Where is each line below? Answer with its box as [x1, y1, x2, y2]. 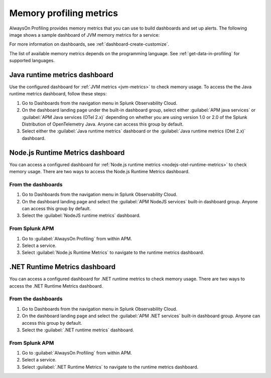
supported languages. [9, 58, 55, 64]
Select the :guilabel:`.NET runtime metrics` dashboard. [22, 327, 134, 333]
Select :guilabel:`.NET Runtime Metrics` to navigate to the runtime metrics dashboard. [22, 364, 199, 370]
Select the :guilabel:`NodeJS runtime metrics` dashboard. [22, 212, 141, 218]
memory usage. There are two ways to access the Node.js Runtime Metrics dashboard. [9, 169, 190, 175]
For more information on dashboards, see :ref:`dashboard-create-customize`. [9, 41, 170, 47]
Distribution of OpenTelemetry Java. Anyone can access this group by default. [22, 121, 184, 127]
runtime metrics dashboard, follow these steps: [9, 91, 107, 97]
